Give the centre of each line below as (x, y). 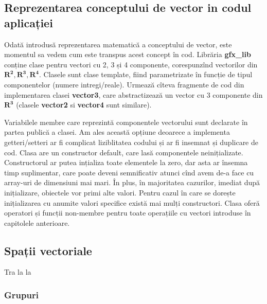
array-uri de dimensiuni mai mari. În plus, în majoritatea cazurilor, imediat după (132, 182)
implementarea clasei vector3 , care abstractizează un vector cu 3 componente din (133, 94)
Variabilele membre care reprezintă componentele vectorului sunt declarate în (126, 122)
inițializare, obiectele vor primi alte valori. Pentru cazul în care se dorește (120, 192)
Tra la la (18, 272)
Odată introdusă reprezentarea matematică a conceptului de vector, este (118, 44)
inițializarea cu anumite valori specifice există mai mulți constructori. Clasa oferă (132, 202)
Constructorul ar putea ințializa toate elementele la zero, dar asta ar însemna (126, 162)
